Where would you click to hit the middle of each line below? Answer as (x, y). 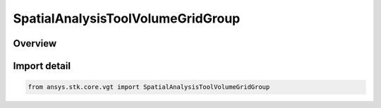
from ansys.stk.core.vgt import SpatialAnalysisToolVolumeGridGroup (149, 87)
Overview (35, 43)
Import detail (42, 66)
